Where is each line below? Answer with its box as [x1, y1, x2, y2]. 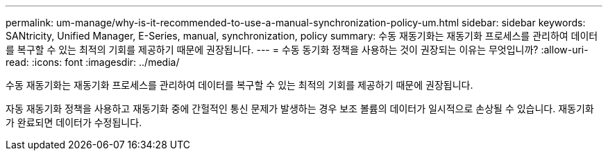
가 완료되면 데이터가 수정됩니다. [6, 116, 142, 128]
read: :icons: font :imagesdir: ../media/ [6, 56, 180, 68]
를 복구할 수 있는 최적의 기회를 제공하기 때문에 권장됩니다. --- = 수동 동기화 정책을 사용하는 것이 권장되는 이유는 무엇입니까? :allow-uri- [6, 44, 589, 55]
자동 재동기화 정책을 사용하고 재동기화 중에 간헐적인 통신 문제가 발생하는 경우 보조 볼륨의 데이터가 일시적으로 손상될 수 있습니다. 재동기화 [6, 103, 594, 114]
